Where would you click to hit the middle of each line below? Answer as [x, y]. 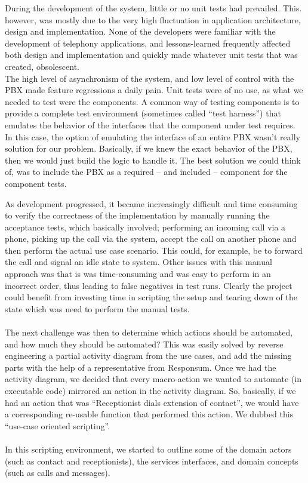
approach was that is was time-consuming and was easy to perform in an [138, 274]
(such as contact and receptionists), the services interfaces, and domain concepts [152, 461]
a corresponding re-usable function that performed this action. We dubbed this [149, 414]
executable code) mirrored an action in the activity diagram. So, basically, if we [150, 390]
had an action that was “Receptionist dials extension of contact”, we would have [152, 402]
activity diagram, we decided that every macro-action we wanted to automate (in [153, 379]
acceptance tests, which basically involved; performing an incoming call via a [145, 227]
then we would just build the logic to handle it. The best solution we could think [153, 160]
